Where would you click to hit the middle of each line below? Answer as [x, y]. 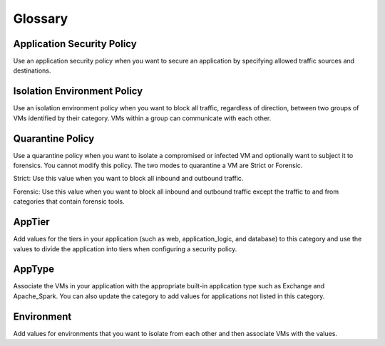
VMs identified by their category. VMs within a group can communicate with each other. [142, 118]
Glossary [41, 19]
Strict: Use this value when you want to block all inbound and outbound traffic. [128, 179]
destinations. [32, 70]
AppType [34, 269]
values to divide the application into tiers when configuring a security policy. [125, 248]
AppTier [31, 222]
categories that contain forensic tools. [69, 201]
